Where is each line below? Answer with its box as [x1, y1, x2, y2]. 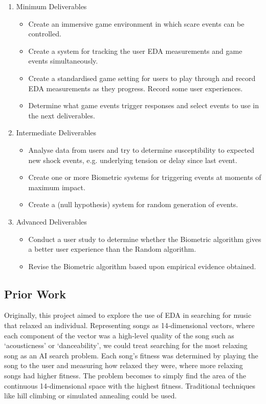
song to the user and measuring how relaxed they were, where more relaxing [4, 360, 243, 371]
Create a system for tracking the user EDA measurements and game [28, 45, 242, 56]
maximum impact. [28, 181, 85, 192]
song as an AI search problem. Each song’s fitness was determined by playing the [4, 350, 258, 360]
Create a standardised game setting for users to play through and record [28, 72, 256, 83]
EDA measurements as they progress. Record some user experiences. [28, 83, 243, 93]
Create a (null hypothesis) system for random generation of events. [28, 199, 238, 210]
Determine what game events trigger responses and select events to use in [28, 100, 259, 111]
